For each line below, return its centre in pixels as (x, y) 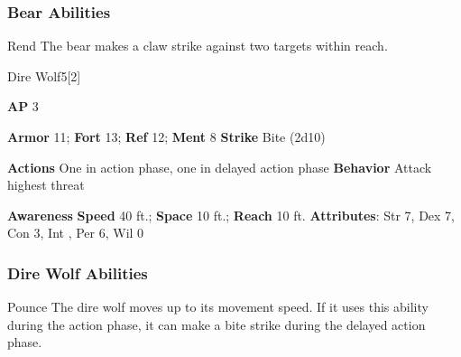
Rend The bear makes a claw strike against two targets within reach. (198, 46)
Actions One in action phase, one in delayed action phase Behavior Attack (220, 167)
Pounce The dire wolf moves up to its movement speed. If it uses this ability (218, 307)
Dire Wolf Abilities (78, 272)
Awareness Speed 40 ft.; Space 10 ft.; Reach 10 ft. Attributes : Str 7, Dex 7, (231, 215)
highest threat (46, 185)
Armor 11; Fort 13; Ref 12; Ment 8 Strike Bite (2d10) (166, 136)
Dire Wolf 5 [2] (44, 75)
